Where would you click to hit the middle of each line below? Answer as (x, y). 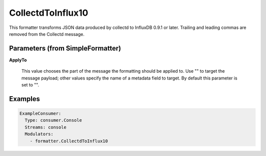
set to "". (30, 85)
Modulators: (39, 134)
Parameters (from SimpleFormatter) (65, 48)
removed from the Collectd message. (47, 34)
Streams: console (46, 127)
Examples (25, 99)
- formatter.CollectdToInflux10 (69, 141)
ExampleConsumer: (40, 114)
